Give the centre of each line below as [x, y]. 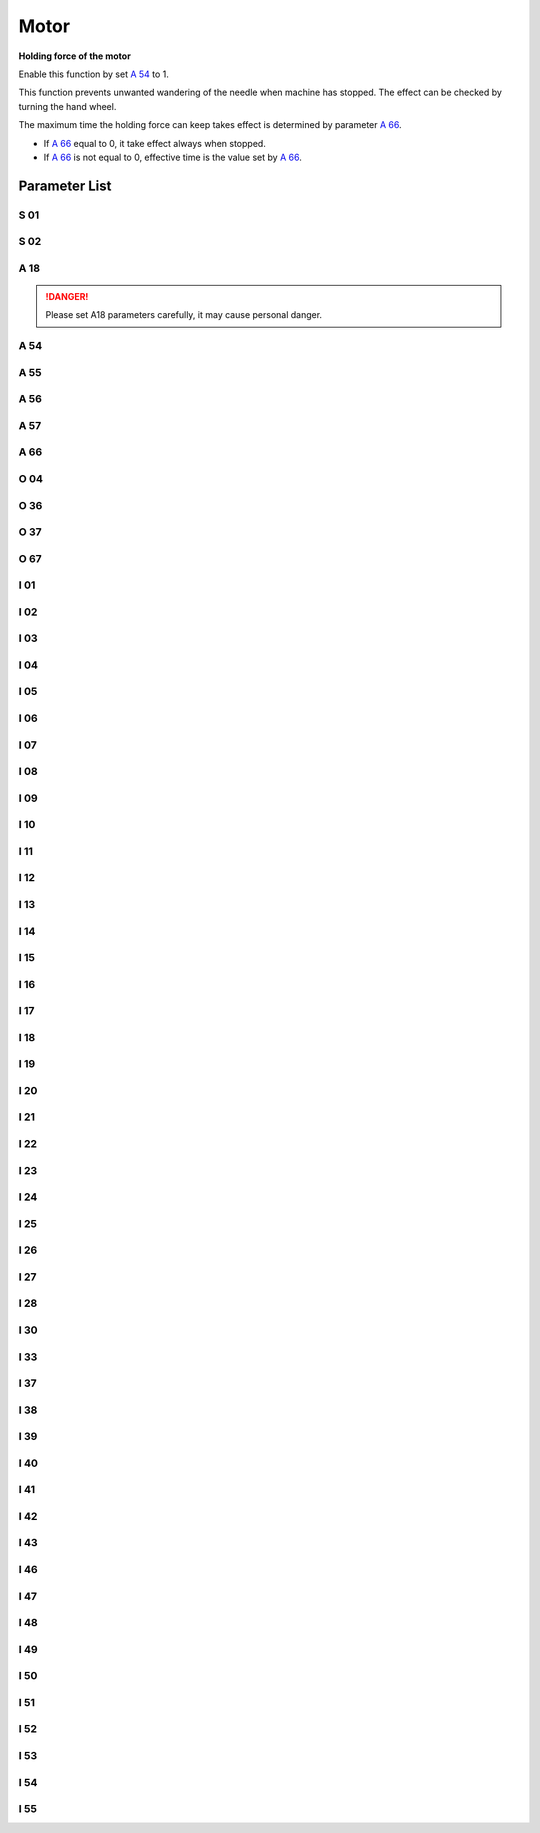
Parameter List [65, 185]
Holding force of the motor [75, 56]
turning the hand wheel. [67, 106]
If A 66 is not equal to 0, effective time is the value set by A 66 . [172, 157]
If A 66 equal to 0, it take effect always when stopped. [155, 143]
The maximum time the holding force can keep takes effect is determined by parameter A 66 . [210, 125]
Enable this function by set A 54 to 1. [94, 74]
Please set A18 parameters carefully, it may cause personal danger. [184, 315]
